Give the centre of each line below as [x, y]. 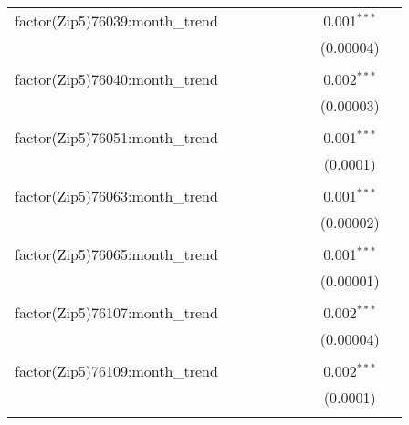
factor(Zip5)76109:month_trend [116, 371]
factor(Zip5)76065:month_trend [116, 254]
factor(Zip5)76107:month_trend [116, 312]
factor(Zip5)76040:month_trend [116, 79]
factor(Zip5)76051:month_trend [116, 137]
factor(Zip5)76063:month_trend [116, 196]
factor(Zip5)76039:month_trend [116, 21]
